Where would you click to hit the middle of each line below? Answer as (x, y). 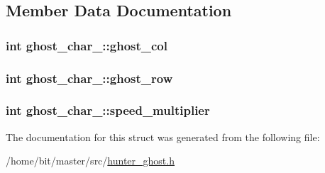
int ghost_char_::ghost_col (87, 45)
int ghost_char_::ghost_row (89, 78)
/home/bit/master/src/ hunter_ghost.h (90, 161)
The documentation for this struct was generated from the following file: (163, 136)
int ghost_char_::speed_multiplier (108, 110)
